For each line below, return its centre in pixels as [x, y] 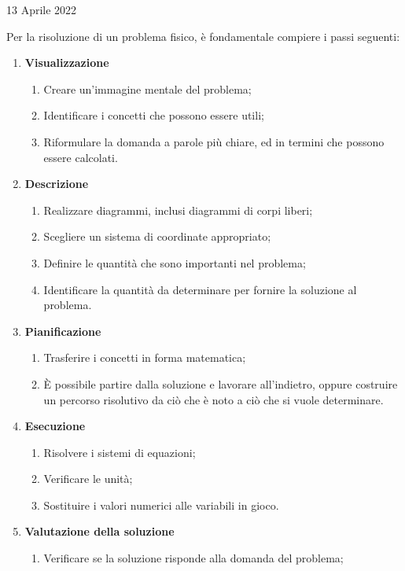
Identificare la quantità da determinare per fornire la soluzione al [200, 289]
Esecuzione [55, 426]
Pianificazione [63, 331]
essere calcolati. [81, 157]
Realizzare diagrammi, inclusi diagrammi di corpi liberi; [178, 210]
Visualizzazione [67, 63]
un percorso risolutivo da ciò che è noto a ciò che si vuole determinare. [214, 399]
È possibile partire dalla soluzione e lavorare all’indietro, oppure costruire [221, 383]
